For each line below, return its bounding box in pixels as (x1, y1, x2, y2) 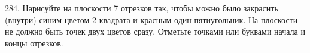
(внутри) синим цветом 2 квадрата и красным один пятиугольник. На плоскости (5, 13, 298, 26)
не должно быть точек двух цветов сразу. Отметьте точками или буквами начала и (5, 25, 305, 38)
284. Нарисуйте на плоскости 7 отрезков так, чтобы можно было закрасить (5, 2, 278, 14)
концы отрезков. (5, 36, 63, 49)
